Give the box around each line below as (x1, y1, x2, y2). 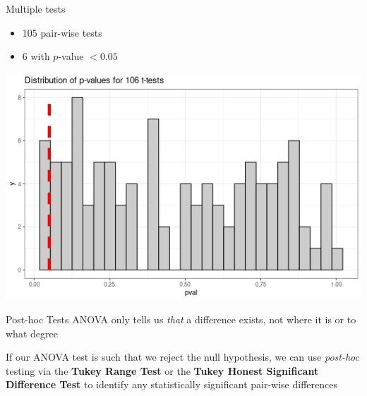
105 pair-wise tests (22, 25, 102, 40)
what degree (6, 325, 58, 340)
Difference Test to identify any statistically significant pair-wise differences (6, 377, 337, 392)
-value (58, 49, 84, 64)
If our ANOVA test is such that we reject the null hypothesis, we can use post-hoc (6, 349, 359, 364)
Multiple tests (6, 1, 66, 16)
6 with (22, 49, 50, 64)
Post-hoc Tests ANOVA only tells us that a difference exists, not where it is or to (6, 312, 356, 327)
